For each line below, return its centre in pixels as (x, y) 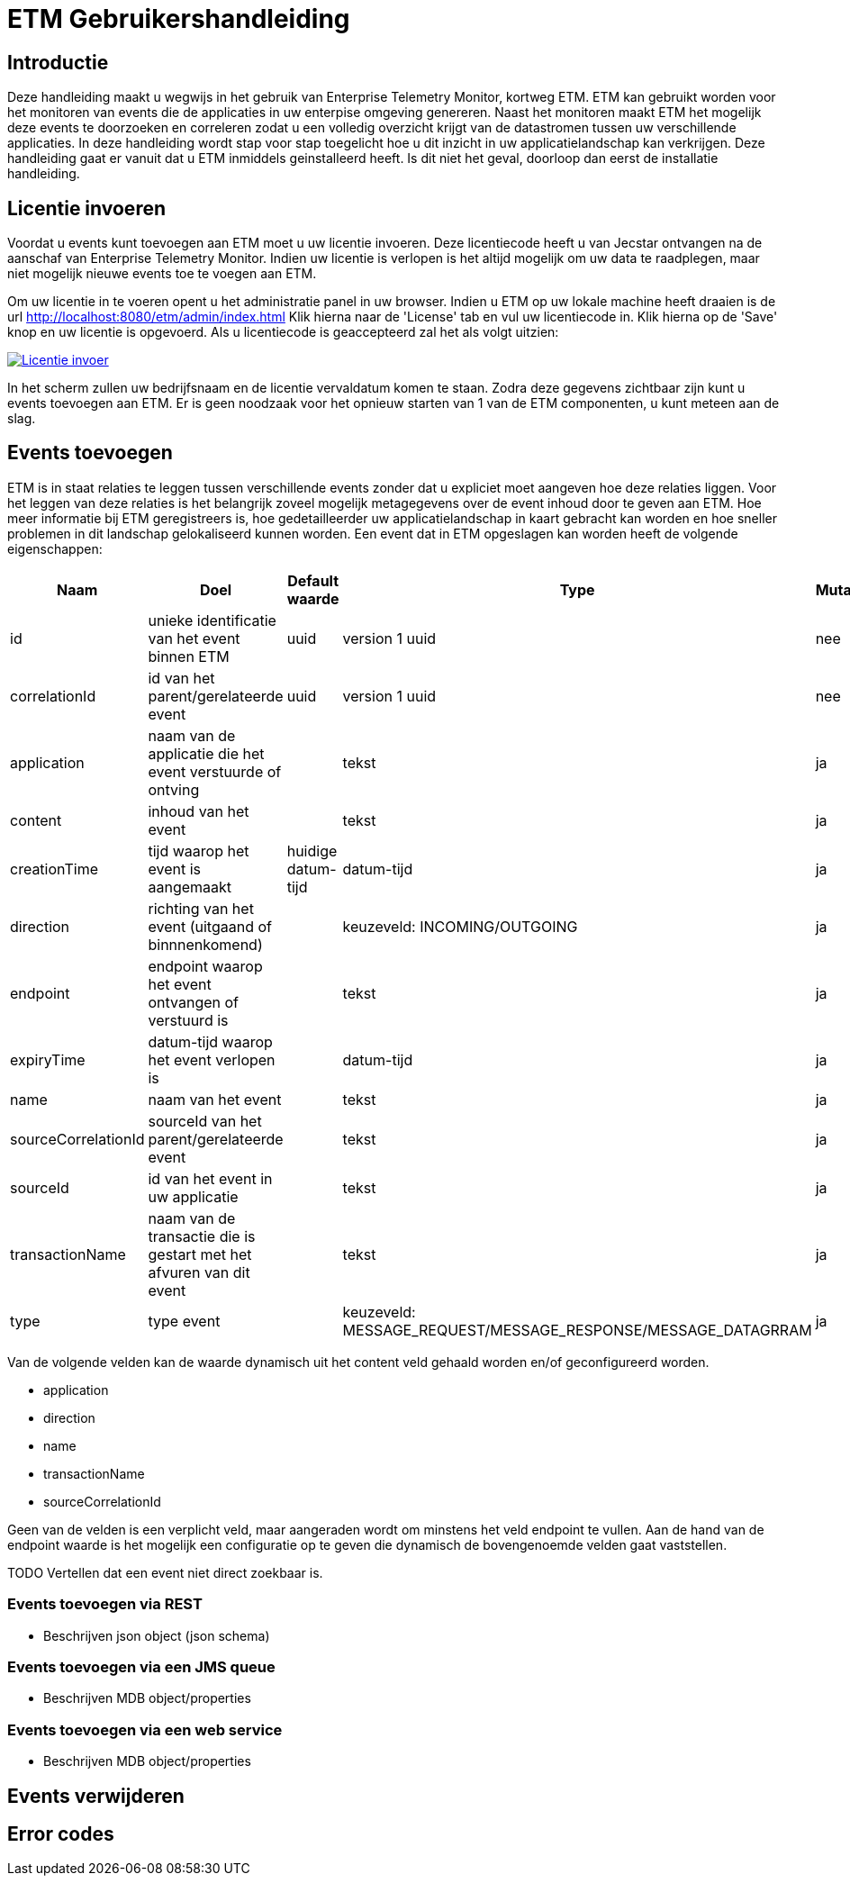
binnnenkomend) (205, 944)
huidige (312, 851)
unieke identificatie (212, 620)
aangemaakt (190, 887)
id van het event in (210, 1178)
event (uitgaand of (210, 926)
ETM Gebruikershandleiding (179, 19)
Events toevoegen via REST (105, 1604)
